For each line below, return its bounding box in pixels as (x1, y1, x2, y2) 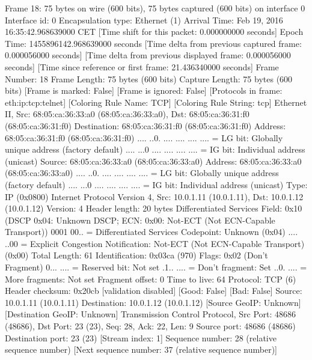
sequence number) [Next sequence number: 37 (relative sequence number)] (5, 343, 278, 356)
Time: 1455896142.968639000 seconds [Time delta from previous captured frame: (5, 37, 302, 49)
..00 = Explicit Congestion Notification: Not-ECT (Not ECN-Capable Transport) (5, 237, 305, 249)
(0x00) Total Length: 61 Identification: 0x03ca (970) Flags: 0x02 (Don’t (5, 249, 268, 261)
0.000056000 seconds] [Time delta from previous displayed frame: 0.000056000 (5, 49, 291, 61)
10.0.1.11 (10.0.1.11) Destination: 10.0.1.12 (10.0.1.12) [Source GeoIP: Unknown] (5, 296, 301, 308)
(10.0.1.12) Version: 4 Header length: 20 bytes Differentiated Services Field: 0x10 (5, 202, 302, 215)
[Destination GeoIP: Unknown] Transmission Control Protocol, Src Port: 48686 (5, 308, 296, 320)
